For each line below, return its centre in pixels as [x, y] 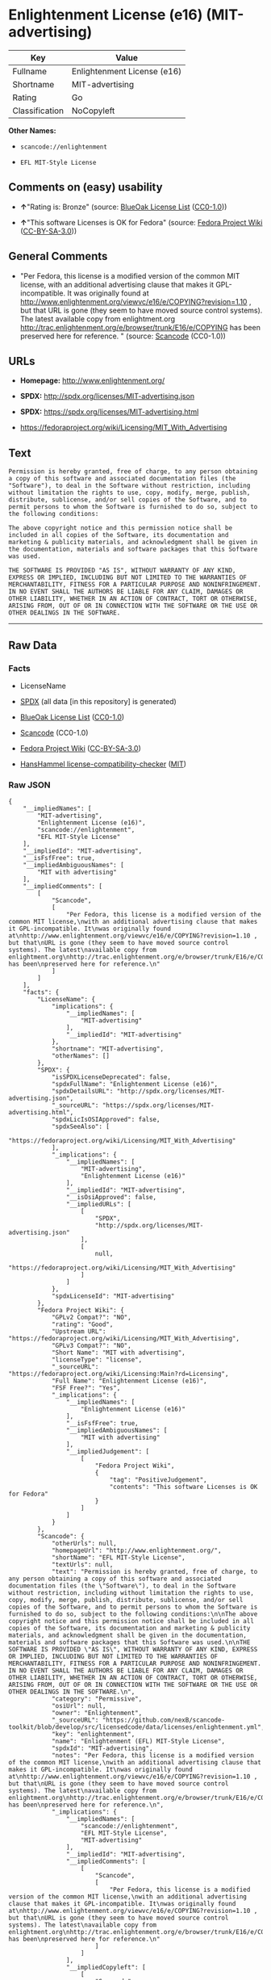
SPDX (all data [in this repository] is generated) [98, 701]
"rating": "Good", [82, 1325]
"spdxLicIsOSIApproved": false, [106, 1120]
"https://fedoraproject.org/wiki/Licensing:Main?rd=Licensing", [119, 1374]
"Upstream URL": [79, 1332]
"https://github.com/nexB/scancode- [164, 1720]
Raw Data [33, 645]
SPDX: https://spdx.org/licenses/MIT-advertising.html [109, 412]
